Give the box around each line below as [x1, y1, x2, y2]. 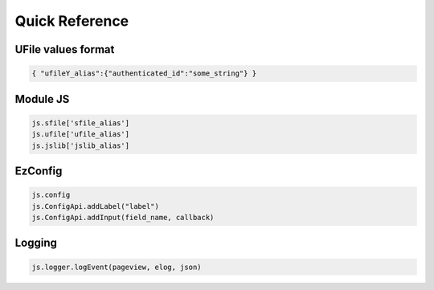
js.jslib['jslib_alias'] [31, 141, 130, 150]
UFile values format [14, 43, 115, 56]
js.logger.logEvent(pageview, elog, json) [31, 262, 202, 272]
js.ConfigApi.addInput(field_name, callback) [31, 213, 215, 222]
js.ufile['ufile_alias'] [31, 129, 130, 139]
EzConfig [14, 164, 63, 178]
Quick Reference [14, 12, 129, 30]
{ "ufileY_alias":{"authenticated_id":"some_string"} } [31, 69, 257, 78]
